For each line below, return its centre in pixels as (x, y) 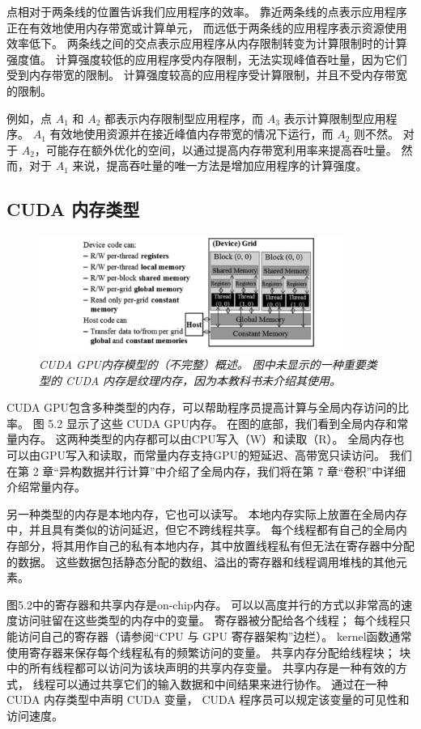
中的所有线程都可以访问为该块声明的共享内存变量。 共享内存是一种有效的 (201, 668)
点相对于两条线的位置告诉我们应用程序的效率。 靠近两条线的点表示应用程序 (207, 11)
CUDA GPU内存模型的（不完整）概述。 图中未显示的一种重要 (202, 364)
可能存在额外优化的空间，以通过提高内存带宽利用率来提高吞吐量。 (221, 149)
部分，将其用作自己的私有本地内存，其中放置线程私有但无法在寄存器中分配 (216, 545)
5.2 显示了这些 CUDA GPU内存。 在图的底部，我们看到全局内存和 (223, 423)
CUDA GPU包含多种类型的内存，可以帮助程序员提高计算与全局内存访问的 (202, 407)
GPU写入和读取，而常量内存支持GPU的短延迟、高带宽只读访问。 (213, 455)
